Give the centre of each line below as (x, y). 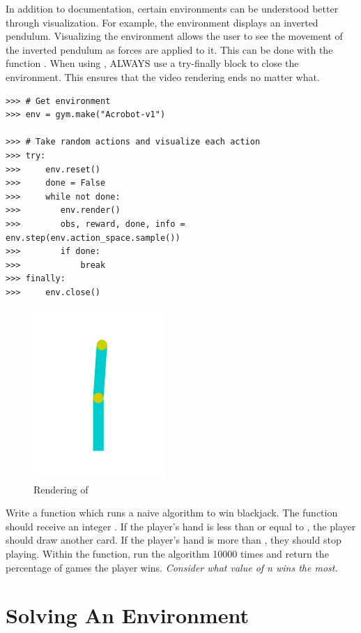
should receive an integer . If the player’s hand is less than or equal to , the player (181, 526)
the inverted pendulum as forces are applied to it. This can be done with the (169, 49)
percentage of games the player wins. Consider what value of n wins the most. (172, 567)
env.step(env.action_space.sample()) (93, 238)
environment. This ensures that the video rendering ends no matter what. (163, 76)
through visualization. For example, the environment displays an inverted (162, 22)
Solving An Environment (127, 615)
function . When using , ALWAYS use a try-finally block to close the (152, 63)
